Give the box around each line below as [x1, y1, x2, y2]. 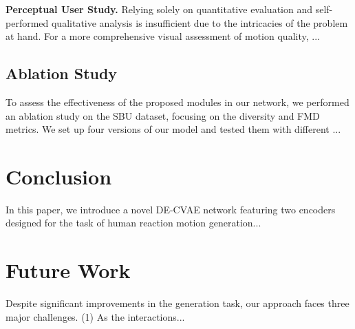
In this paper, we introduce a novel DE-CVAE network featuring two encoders [6, 202, 336, 216]
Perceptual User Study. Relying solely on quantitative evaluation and [6, 2, 312, 16]
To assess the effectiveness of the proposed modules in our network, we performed [6, 94, 349, 109]
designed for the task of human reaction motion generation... [6, 215, 261, 230]
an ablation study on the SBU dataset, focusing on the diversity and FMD [6, 108, 320, 123]
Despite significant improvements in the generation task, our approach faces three [6, 296, 349, 310]
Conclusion [6, 162, 112, 190]
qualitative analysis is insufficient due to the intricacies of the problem [51, 15, 348, 30]
